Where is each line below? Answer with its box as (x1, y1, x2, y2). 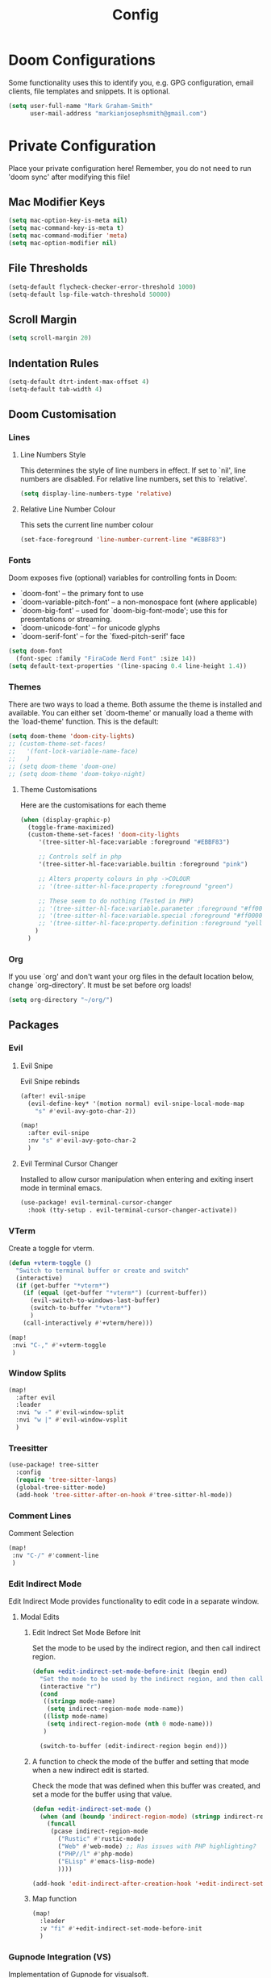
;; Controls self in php (38, 853, 123, 861)
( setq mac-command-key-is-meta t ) (8, 224, 125, 232)
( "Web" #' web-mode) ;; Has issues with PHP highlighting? (57, 1842, 256, 1851)
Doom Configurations (8, 51, 156, 69)
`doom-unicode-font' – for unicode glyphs (19, 623, 161, 632)
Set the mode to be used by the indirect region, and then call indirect (31, 1643, 261, 1653)
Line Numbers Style (19, 450, 86, 460)
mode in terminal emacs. (19, 1183, 102, 1192)
